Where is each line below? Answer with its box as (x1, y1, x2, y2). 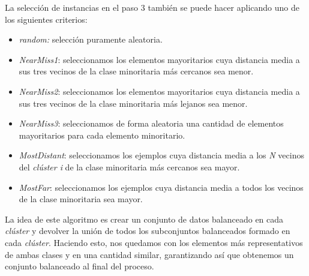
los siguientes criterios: (5, 13, 88, 25)
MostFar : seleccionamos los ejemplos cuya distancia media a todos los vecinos (19, 181, 304, 193)
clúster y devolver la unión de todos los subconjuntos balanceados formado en (5, 224, 290, 237)
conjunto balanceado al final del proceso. (5, 260, 154, 272)
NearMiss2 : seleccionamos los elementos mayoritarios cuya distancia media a (19, 85, 300, 97)
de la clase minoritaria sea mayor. (19, 193, 143, 205)
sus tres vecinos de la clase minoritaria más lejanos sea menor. (19, 97, 248, 109)
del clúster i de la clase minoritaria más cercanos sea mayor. (19, 160, 240, 173)
